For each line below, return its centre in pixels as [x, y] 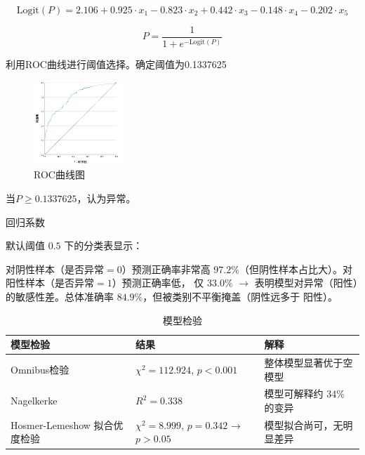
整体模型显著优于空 [308, 362]
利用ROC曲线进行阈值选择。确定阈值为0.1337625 [116, 64]
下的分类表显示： [104, 245]
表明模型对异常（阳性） [306, 283]
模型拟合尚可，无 [304, 424]
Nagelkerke [34, 401]
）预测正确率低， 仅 [158, 283]
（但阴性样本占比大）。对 [296, 269]
